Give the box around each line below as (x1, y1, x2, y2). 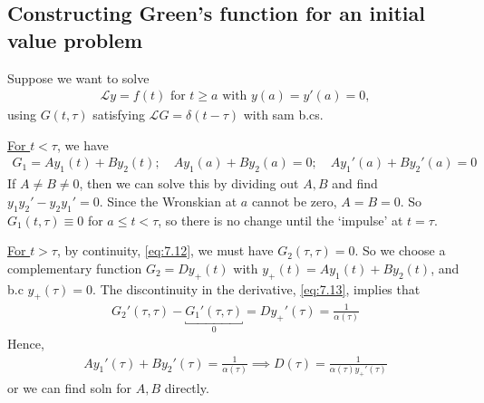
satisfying (92, 105, 145, 124)
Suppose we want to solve (7, 68, 150, 87)
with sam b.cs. (243, 105, 324, 124)
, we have (56, 135, 109, 154)
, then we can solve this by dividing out (79, 174, 299, 193)
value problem (7, 25, 143, 53)
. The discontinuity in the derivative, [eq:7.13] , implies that (92, 279, 421, 298)
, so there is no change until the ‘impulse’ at (158, 210, 403, 229)
